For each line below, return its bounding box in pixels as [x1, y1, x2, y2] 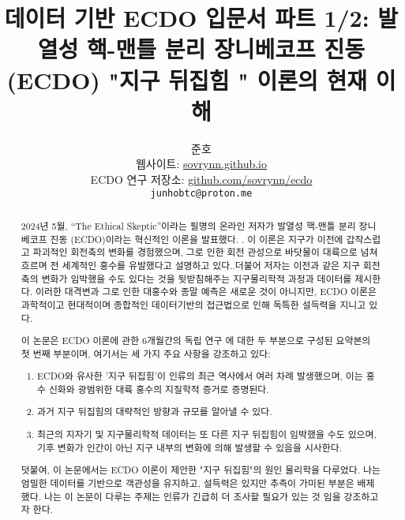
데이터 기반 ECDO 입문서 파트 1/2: [4, 2, 369, 34]
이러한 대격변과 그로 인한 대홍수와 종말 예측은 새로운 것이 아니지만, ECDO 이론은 [36, 285, 377, 298]
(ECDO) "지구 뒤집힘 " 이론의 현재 [6, 63, 368, 95]
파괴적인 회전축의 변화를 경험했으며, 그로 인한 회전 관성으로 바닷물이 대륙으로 [32, 245, 358, 259]
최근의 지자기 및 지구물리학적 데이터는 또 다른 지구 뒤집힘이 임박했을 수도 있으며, [37, 428, 377, 441]
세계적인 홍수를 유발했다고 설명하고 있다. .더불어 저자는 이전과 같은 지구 [62, 258, 360, 271]
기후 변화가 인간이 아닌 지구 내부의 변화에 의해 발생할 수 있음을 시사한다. [37, 440, 342, 454]
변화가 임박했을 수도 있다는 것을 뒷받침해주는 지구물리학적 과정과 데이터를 [41, 271, 352, 285]
